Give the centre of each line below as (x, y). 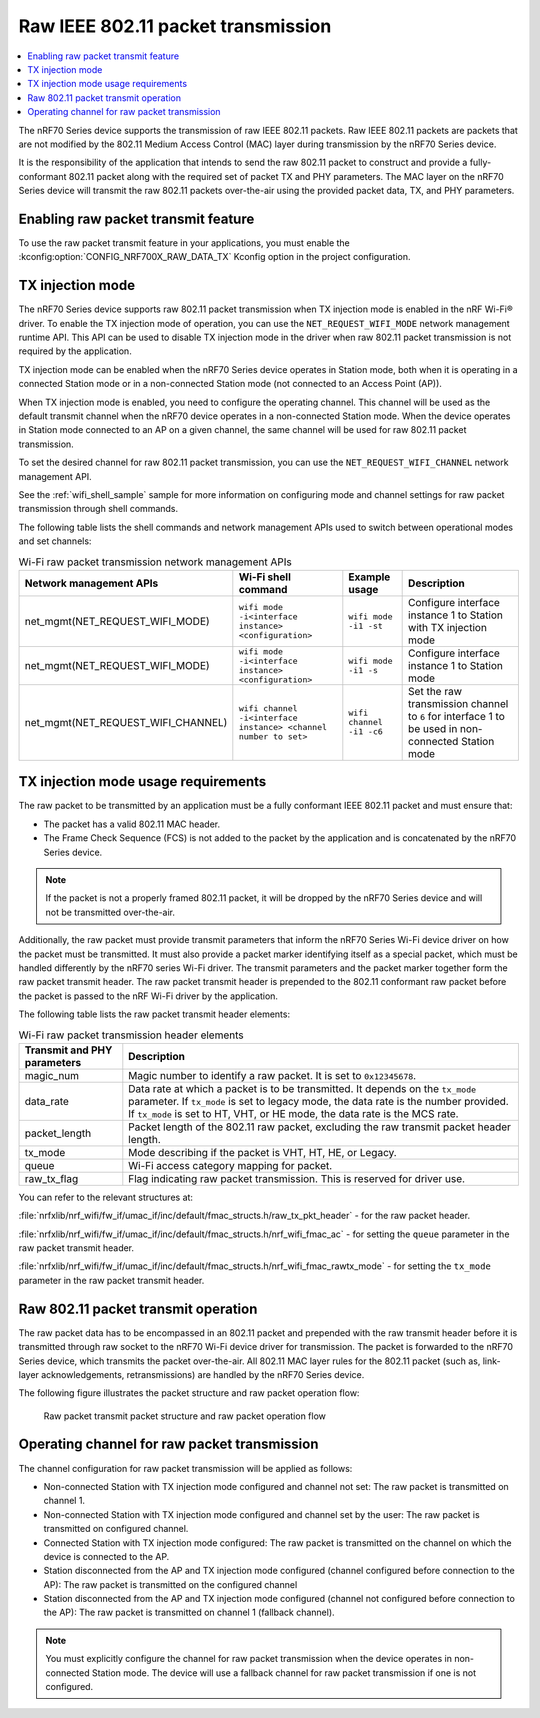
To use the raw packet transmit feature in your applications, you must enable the (184, 242)
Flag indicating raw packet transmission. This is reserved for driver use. (296, 1178)
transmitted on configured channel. (116, 1529)
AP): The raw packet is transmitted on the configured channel (170, 1584)
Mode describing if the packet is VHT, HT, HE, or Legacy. (262, 1152)
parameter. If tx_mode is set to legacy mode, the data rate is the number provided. (318, 1101)
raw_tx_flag (51, 1178)
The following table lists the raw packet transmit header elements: (154, 1014)
